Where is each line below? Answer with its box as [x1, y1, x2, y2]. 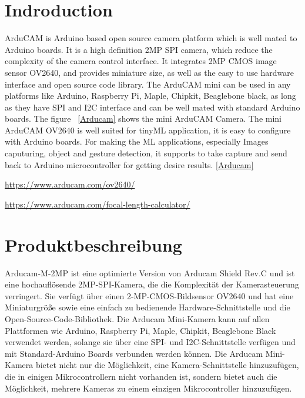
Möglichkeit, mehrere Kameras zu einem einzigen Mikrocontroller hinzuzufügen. [5, 382, 292, 394]
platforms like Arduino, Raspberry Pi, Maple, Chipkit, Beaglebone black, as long [5, 89, 296, 102]
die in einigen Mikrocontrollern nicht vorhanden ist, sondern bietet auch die [5, 370, 277, 382]
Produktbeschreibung [5, 232, 182, 256]
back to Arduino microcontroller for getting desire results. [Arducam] [5, 158, 254, 170]
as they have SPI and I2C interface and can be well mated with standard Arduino [5, 101, 300, 113]
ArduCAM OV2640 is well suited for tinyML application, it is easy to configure [5, 123, 291, 136]
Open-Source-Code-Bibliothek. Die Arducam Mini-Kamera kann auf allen [5, 312, 270, 325]
